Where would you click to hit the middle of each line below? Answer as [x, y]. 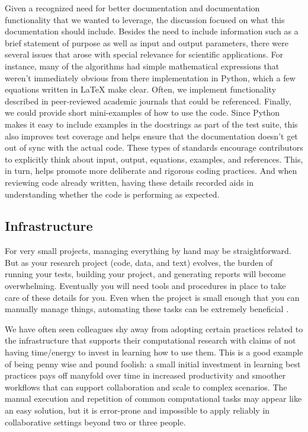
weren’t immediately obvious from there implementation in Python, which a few [150, 77]
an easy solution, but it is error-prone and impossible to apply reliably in [137, 410]
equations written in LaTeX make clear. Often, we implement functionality [141, 89]
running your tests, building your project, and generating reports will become [145, 274]
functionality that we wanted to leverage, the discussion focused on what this [145, 19]
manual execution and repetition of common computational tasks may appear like [153, 398]
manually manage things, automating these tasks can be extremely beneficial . [147, 309]
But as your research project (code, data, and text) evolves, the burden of [139, 262]
